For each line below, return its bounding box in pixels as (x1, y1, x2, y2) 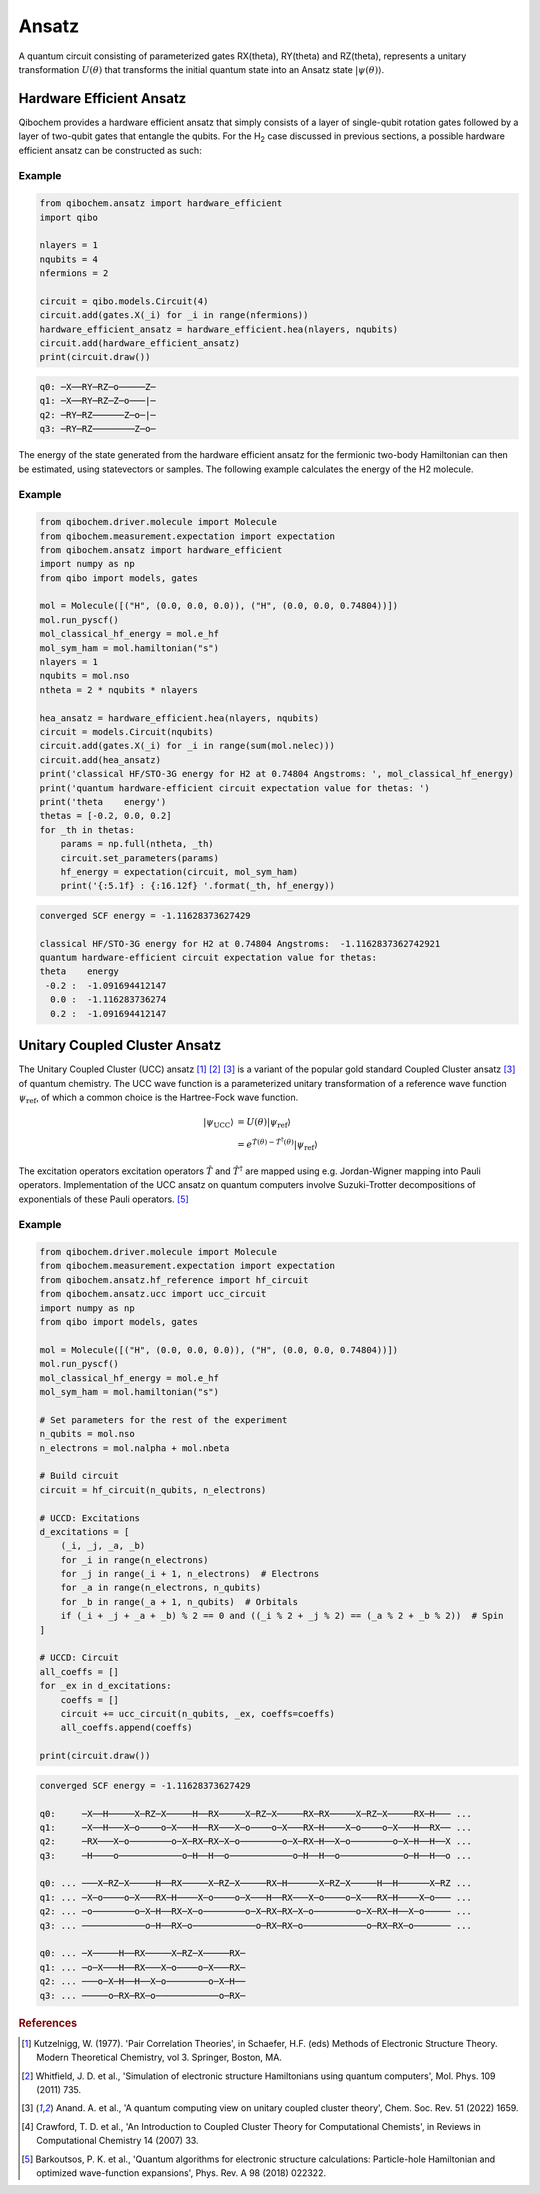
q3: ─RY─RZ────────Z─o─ (39, 423, 157, 435)
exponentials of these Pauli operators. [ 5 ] (18, 1193, 189, 1205)
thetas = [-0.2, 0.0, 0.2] (39, 810, 172, 822)
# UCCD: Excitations (39, 1512, 140, 1524)
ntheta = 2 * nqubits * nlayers (39, 684, 199, 695)
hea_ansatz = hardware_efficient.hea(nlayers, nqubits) (39, 712, 320, 724)
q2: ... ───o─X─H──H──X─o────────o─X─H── (39, 1976, 246, 1987)
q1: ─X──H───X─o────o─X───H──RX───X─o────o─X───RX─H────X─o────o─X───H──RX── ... (39, 1821, 472, 1833)
